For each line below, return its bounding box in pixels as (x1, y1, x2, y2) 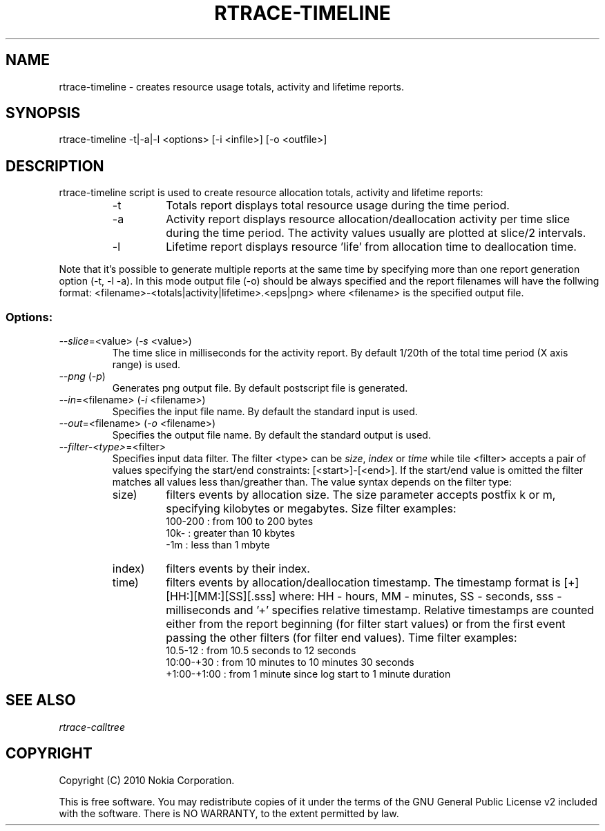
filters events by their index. (166, 562, 310, 576)
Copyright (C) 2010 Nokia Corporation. (59, 774, 235, 786)
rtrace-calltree (59, 720, 125, 733)
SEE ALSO (6, 691, 76, 709)
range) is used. (112, 359, 180, 371)
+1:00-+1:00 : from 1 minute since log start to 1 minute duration (166, 668, 451, 680)
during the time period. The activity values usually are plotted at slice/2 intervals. (166, 226, 586, 240)
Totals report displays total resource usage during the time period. (166, 198, 510, 213)
